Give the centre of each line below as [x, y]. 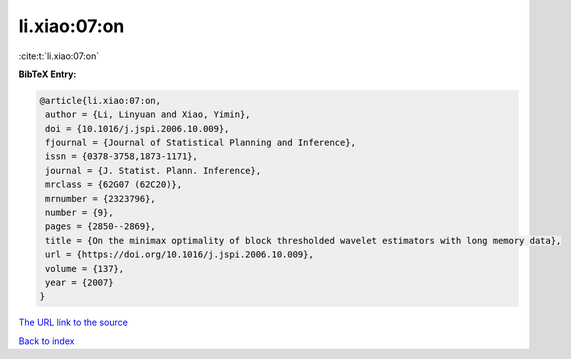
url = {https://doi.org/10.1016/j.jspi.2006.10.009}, [179, 254]
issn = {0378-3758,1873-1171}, [122, 156]
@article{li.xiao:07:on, [100, 100]
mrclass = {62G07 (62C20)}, [114, 184]
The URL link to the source [73, 322]
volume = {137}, [85, 268]
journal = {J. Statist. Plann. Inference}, [153, 170]
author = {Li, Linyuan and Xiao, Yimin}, [148, 114]
